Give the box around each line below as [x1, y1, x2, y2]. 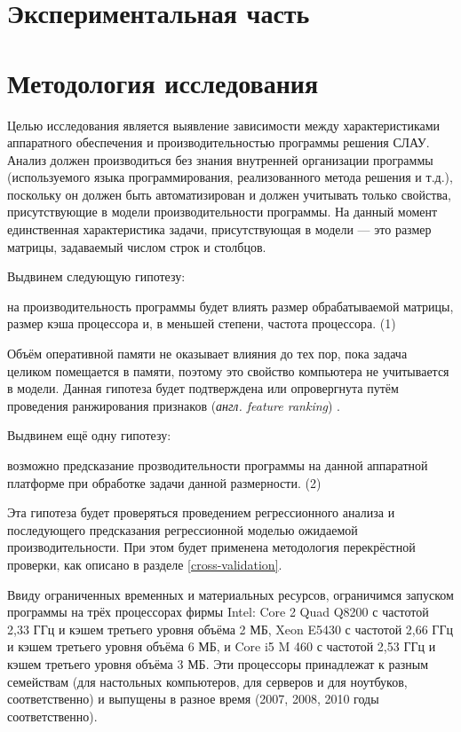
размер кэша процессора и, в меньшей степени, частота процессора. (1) [7, 314, 396, 333]
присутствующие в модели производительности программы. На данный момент [7, 202, 438, 221]
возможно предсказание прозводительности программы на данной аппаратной [7, 456, 428, 474]
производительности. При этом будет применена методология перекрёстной [7, 538, 416, 556]
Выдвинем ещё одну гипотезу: [7, 426, 171, 445]
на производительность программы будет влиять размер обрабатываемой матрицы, [7, 296, 454, 315]
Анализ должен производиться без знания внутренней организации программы [7, 150, 433, 169]
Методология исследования [7, 64, 319, 100]
